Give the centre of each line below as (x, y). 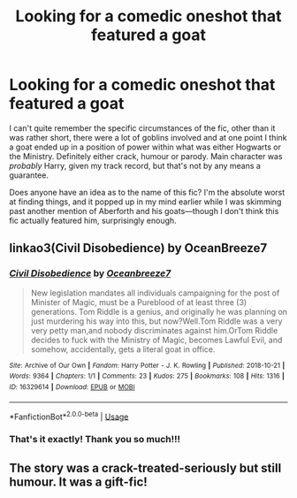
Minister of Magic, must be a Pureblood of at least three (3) (139, 302)
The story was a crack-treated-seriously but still (145, 467)
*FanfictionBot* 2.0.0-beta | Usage (69, 416)
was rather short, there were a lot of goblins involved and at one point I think (148, 137)
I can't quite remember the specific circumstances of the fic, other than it (142, 128)
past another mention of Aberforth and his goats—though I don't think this (144, 211)
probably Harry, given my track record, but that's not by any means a (135, 165)
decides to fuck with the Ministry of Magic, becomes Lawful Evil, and (156, 340)
